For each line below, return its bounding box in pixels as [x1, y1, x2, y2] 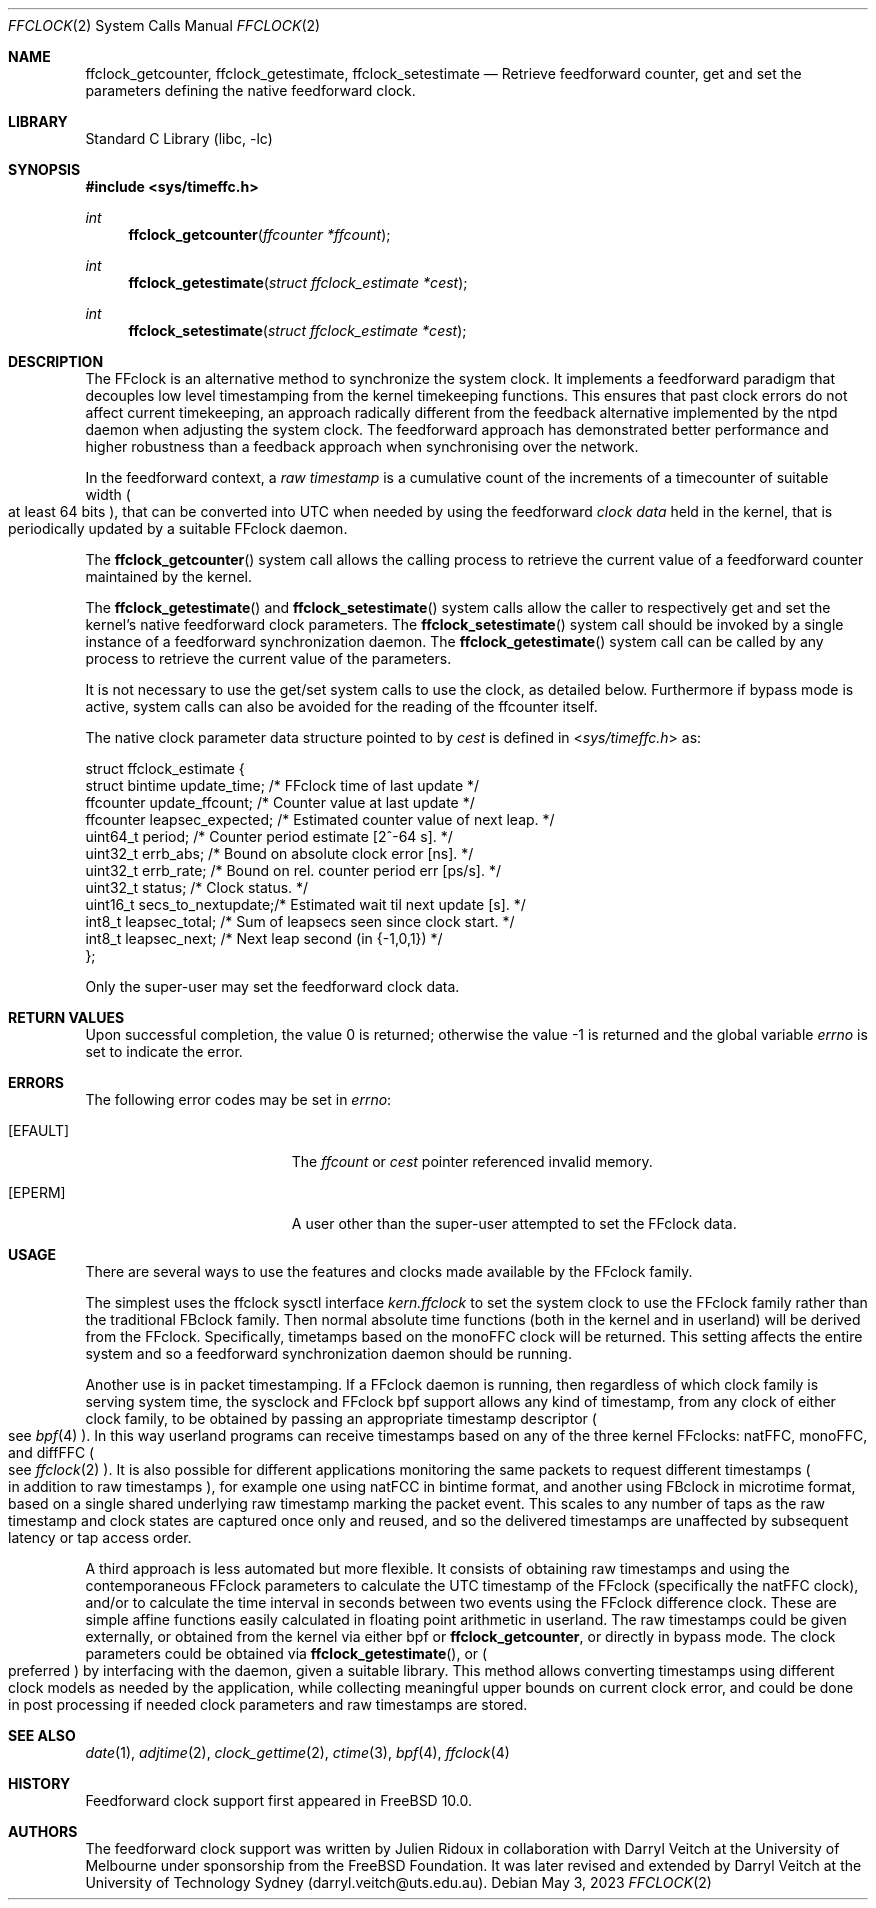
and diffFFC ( [8, 1444, 95, 1461]
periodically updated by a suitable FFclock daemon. [8, 520, 348, 537]
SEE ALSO [8, 1727, 76, 1744]
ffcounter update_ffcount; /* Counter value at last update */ [85, 794, 475, 811]
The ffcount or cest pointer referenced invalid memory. [291, 1153, 653, 1170]
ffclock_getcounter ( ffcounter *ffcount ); [128, 226, 391, 243]
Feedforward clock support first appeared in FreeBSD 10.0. [85, 1792, 473, 1809]
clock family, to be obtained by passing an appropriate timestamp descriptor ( [85, 1410, 597, 1427]
